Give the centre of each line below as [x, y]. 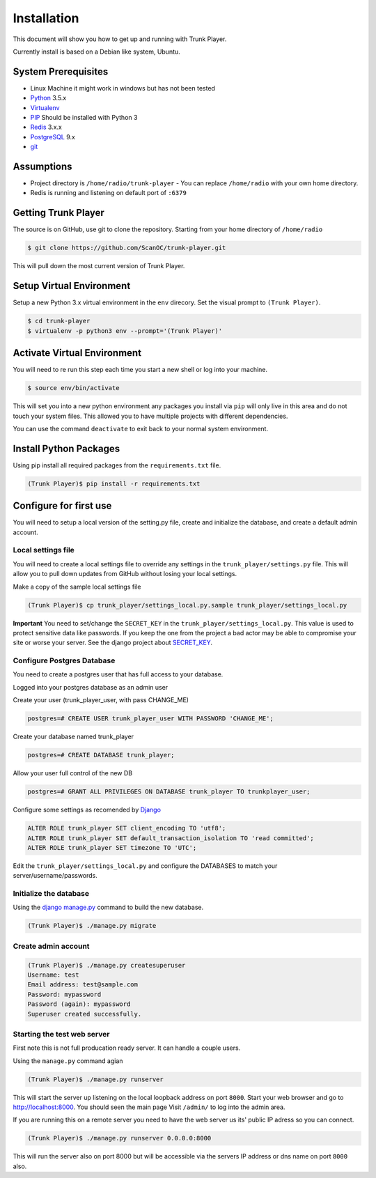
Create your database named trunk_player [73, 737]
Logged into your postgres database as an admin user [91, 687]
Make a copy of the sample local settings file [77, 587]
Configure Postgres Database [64, 660]
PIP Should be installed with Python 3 [84, 118]
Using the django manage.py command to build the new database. [108, 907]
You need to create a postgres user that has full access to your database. [118, 674]
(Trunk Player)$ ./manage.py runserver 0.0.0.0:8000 [119, 1138]
